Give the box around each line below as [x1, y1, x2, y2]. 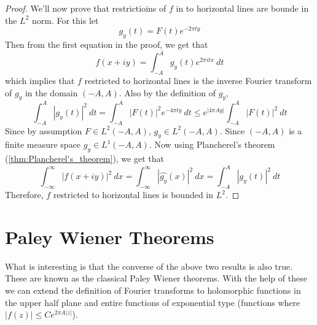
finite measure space [5, 138, 81, 151]
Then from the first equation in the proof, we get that [5, 38, 208, 51]
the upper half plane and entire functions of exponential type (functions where [5, 296, 300, 308]
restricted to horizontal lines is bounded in [53, 188, 214, 201]
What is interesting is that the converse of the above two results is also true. [5, 259, 293, 272]
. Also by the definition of [119, 86, 216, 99]
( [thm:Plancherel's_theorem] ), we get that [5, 152, 164, 165]
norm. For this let [32, 13, 99, 26]
